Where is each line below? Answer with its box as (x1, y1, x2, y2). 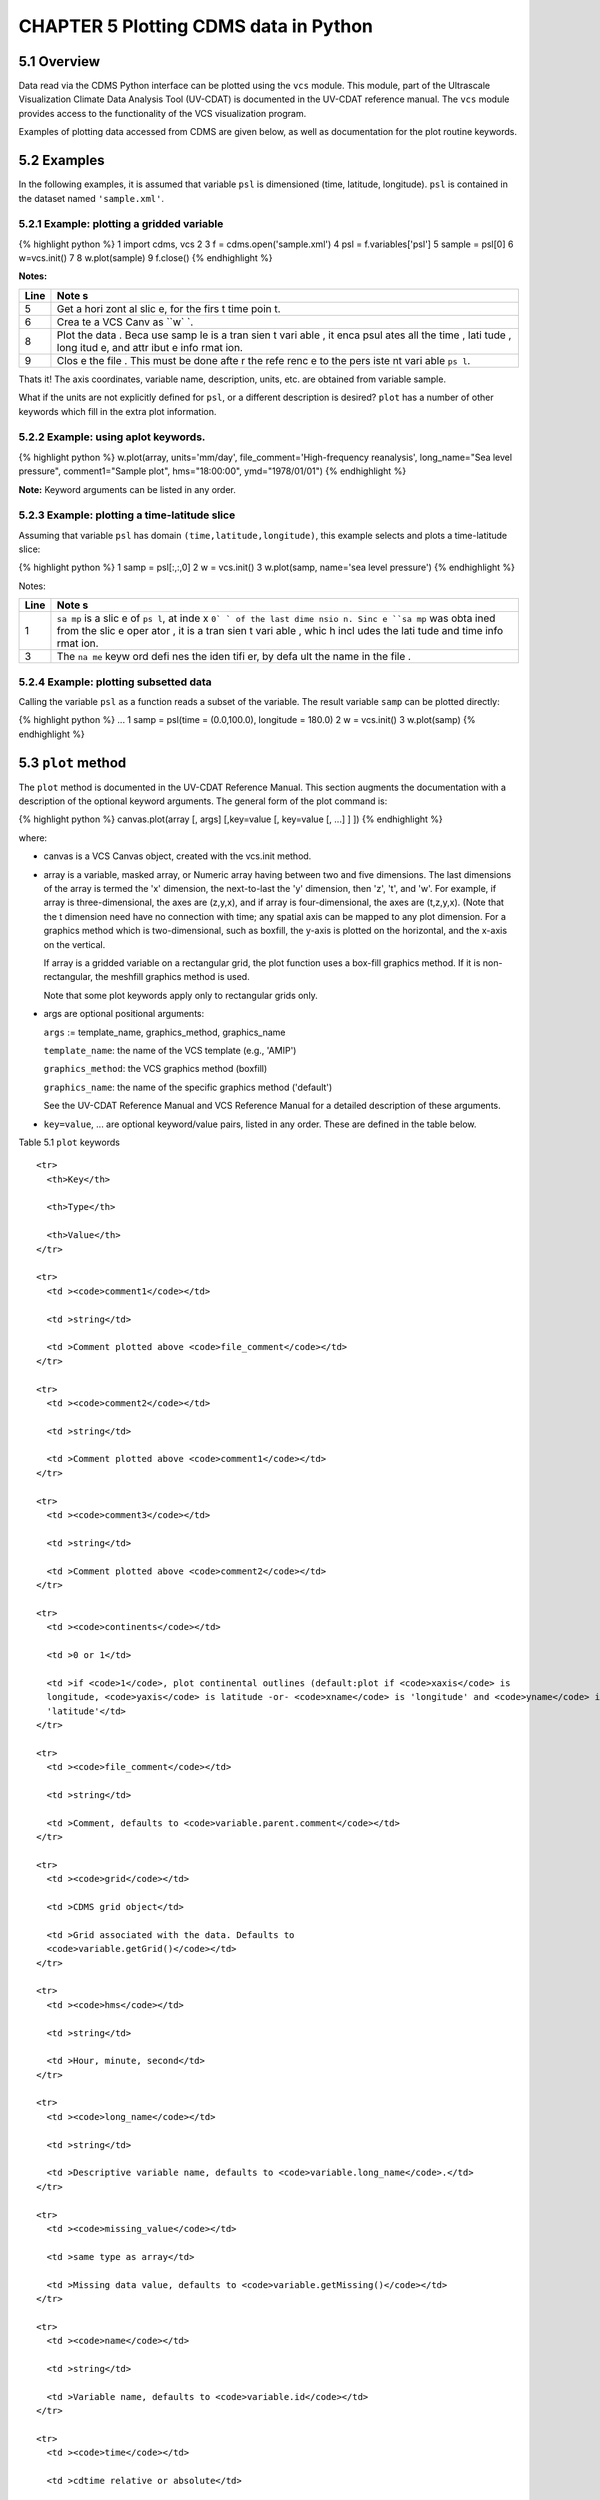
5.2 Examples (18, 152, 105, 169)
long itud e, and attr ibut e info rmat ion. (56, 340, 244, 354)
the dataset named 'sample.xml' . (18, 192, 165, 204)
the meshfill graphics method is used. (95, 971, 250, 983)
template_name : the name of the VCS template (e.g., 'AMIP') (43, 1044, 297, 1056)
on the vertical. (43, 938, 106, 950)
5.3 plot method (18, 754, 127, 771)
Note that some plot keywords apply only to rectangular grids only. (43, 989, 319, 1001)
